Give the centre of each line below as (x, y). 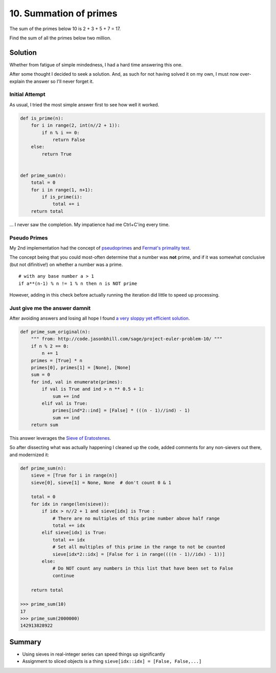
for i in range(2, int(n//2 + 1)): (75, 126)
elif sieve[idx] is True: (74, 533)
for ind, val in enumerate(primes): (77, 382)
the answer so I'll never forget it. (60, 81)
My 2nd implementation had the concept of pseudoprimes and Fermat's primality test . (100, 248)
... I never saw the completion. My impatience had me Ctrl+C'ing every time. (90, 225)
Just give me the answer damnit (50, 308)
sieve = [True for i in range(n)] (74, 475)
